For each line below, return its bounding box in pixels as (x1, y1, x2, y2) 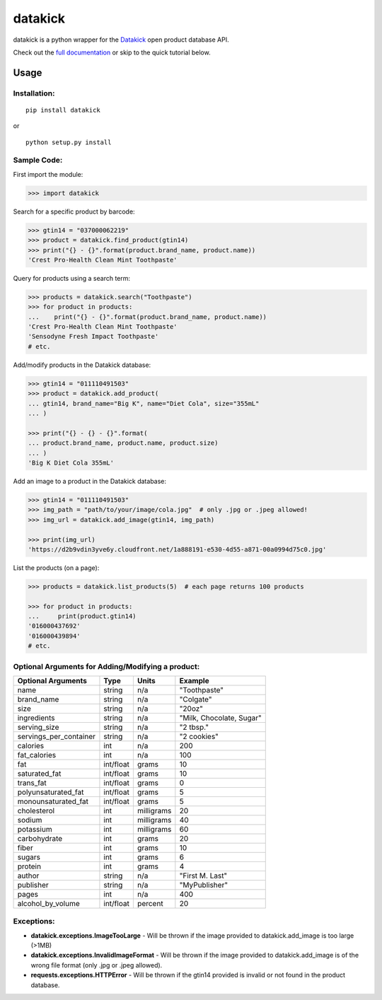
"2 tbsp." (179, 722, 209, 732)
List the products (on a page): (13, 563, 100, 572)
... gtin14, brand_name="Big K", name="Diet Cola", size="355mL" (28, 400, 260, 407)
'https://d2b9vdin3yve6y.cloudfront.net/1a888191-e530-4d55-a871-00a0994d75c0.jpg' (28, 545, 327, 553)
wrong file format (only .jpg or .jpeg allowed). (30, 960, 163, 969)
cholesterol (17, 806, 55, 815)
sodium (17, 815, 42, 825)
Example (179, 675, 209, 685)
